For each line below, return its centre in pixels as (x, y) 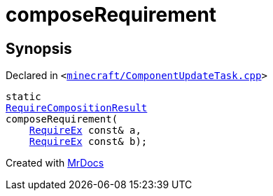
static (23, 97)
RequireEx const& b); (88, 142)
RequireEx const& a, (85, 131)
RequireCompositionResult (77, 108)
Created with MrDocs (55, 163)
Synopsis (39, 48)
